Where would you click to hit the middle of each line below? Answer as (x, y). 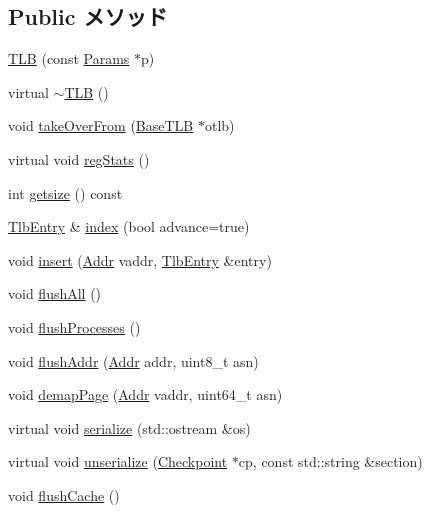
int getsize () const (65, 192)
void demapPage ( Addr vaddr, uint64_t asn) (145, 394)
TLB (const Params (69, 58)
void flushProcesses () (74, 326)
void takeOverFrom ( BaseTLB (101, 125)
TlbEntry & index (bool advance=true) (129, 226)
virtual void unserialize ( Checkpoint (118, 461)
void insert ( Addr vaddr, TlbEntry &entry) (140, 259)
